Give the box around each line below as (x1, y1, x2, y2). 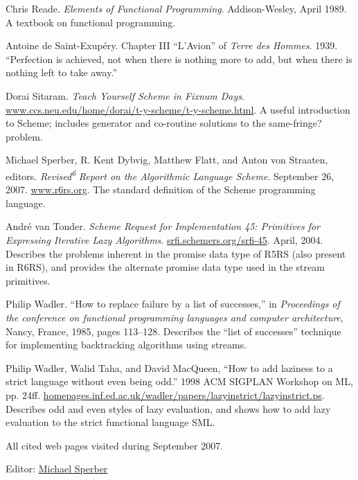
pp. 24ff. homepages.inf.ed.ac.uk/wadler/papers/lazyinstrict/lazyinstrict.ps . (6, 387, 325, 402)
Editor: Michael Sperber (6, 461, 108, 476)
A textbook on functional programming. (6, 15, 176, 29)
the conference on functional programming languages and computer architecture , (6, 310, 343, 324)
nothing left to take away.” (6, 65, 117, 80)
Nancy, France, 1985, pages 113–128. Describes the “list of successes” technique (6, 323, 341, 338)
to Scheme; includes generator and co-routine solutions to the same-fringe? (6, 116, 322, 130)
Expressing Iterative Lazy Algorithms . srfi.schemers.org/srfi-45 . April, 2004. (6, 232, 323, 247)
